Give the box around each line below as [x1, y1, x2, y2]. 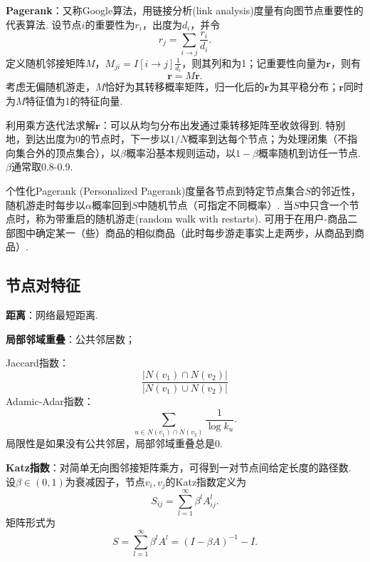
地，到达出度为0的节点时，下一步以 [6, 131, 170, 146]
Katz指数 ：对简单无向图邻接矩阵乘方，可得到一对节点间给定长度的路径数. [6, 460, 351, 475]
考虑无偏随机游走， [6, 79, 95, 94]
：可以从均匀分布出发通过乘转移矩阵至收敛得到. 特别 [100, 117, 346, 132]
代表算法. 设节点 [6, 16, 82, 31]
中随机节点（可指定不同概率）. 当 [137, 197, 294, 212]
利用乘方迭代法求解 [6, 117, 95, 132]
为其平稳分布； [269, 79, 339, 94]
